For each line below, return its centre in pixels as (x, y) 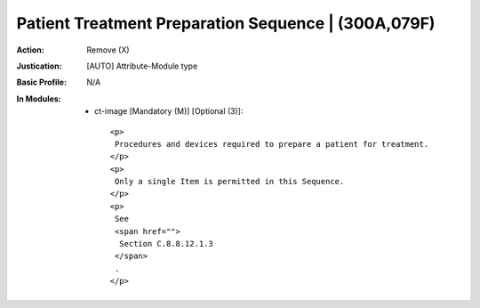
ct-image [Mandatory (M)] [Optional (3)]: (169, 111)
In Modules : (39, 99)
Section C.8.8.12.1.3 (166, 244)
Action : (30, 50)
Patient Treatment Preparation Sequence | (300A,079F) (226, 23)
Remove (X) (108, 50)
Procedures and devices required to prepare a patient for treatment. (272, 144)
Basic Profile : (41, 82)
